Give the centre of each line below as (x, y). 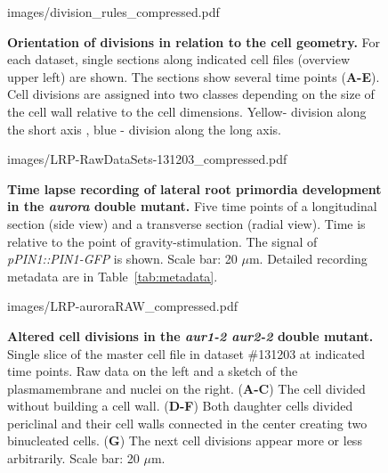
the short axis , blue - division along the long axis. (144, 129)
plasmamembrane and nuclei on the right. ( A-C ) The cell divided (186, 388)
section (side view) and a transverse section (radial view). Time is (186, 223)
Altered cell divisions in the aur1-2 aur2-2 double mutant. (190, 335)
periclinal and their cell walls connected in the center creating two (187, 423)
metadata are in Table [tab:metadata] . (113, 276)
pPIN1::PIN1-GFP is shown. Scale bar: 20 (122, 259)
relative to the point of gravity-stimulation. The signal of (162, 241)
